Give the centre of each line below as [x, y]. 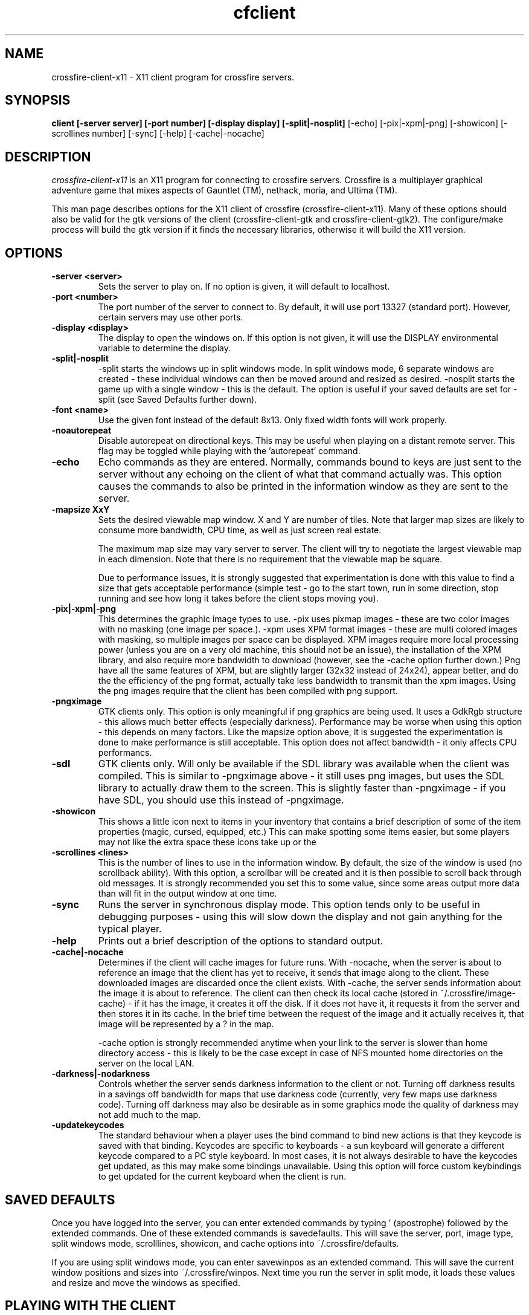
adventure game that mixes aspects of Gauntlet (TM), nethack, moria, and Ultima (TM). [224, 190]
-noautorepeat [82, 430]
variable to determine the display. [165, 348]
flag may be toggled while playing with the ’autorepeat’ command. [229, 451]
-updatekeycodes [88, 1125]
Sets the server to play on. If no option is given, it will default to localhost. [244, 287]
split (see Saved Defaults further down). [178, 400]
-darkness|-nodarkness [101, 1074]
